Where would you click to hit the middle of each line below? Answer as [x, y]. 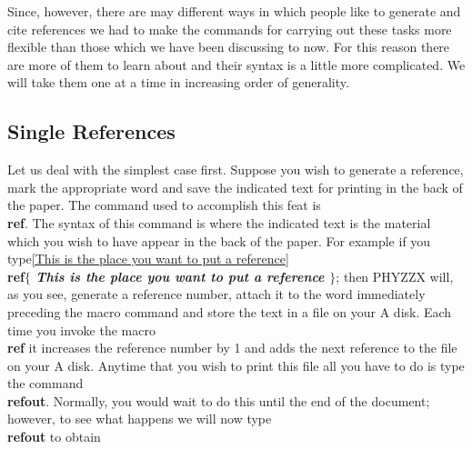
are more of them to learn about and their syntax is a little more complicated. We [236, 64]
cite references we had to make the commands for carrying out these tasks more [230, 29]
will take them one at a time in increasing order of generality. [178, 82]
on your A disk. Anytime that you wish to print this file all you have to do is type [236, 365]
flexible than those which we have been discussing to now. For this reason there [229, 47]
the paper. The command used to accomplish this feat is [164, 205]
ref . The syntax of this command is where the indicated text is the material [219, 222]
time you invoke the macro [81, 329]
